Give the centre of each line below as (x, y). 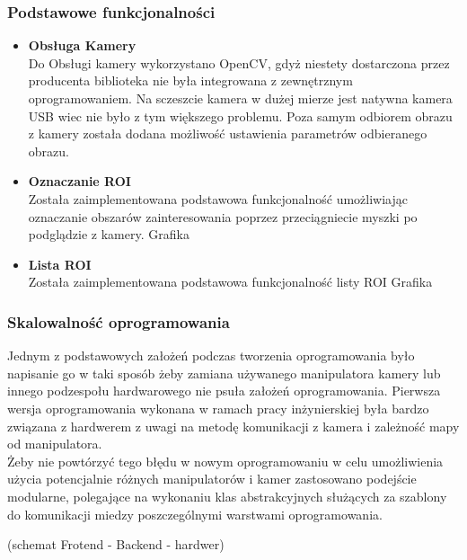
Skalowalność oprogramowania (119, 321)
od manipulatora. (55, 444)
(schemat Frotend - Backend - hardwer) (116, 544)
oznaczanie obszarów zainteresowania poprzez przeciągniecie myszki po (223, 216)
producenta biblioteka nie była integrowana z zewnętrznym (190, 80)
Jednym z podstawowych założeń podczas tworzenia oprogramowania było (211, 356)
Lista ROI (60, 264)
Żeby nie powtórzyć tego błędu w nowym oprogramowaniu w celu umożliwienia (225, 461)
